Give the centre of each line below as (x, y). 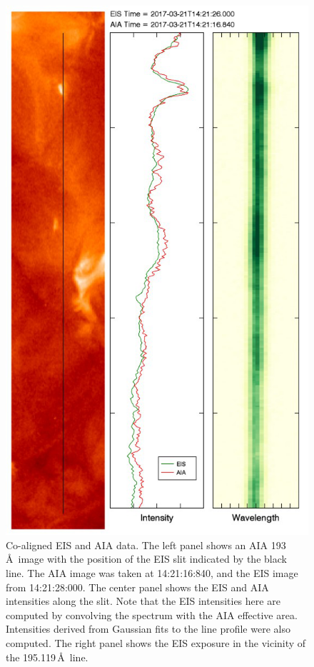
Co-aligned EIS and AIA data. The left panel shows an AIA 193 (146, 545)
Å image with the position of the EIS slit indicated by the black (146, 559)
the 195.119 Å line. (47, 657)
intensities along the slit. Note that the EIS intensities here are (143, 601)
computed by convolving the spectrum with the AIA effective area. (152, 615)
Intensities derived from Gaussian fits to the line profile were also (148, 629)
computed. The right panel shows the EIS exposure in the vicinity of (156, 642)
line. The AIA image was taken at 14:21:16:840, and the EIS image (152, 573)
